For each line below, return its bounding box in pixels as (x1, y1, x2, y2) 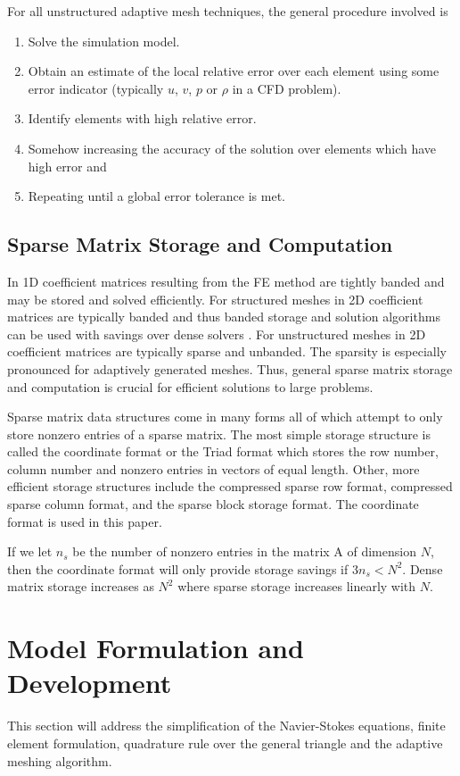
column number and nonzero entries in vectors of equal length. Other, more (7, 459, 420, 478)
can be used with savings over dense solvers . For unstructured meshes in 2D (7, 324, 426, 343)
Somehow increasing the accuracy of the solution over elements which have (28, 138, 437, 157)
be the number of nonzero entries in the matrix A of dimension (72, 542, 416, 561)
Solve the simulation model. (28, 31, 180, 50)
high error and (28, 156, 107, 175)
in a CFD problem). (232, 79, 341, 97)
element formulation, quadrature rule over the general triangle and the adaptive (7, 733, 443, 752)
